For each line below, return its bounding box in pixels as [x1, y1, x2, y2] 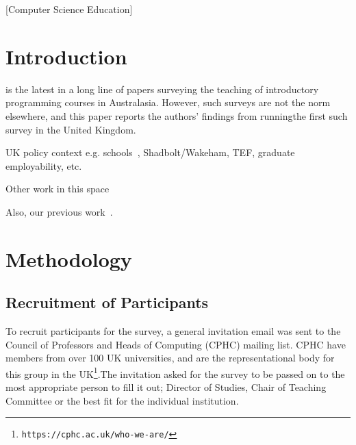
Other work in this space [5, 181, 110, 196]
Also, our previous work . [5, 204, 113, 218]
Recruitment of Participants [5, 292, 209, 313]
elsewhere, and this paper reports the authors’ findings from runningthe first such [5, 108, 348, 123]
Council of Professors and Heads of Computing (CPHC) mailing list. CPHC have [5, 337, 346, 351]
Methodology [5, 244, 132, 272]
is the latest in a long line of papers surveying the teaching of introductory [5, 81, 319, 96]
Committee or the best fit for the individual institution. [5, 393, 239, 407]
